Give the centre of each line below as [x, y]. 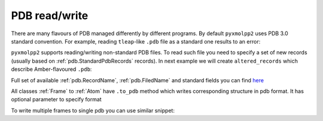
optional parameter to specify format [56, 100]
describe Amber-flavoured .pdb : [51, 69]
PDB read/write [50, 15]
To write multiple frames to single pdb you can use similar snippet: [93, 110]
